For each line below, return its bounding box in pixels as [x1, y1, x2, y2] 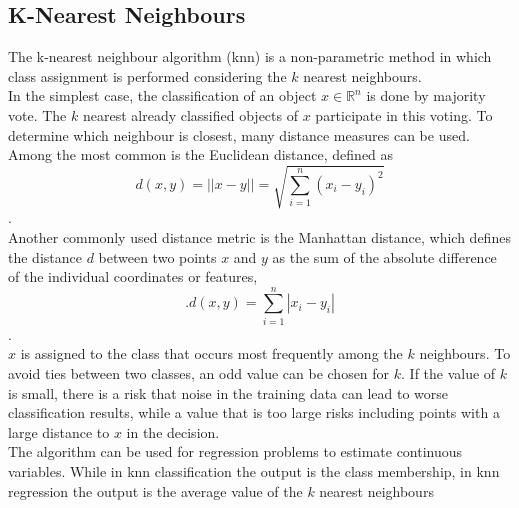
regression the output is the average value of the [8, 480, 303, 501]
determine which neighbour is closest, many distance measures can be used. [8, 124, 470, 145]
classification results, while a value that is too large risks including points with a [8, 402, 500, 423]
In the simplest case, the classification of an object [8, 85, 317, 106]
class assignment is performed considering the [8, 65, 287, 86]
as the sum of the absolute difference [272, 246, 497, 267]
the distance [8, 246, 82, 267]
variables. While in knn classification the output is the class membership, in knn [8, 460, 500, 481]
